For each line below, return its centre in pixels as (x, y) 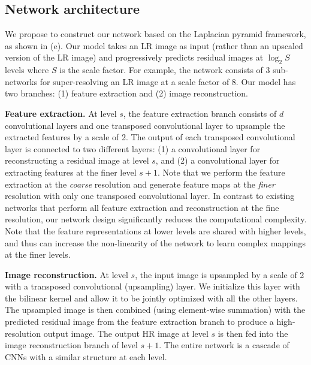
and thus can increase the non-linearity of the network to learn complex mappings (155, 242)
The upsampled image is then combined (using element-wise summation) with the (155, 310)
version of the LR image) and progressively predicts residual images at (134, 57)
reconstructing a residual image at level (77, 160)
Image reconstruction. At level (67, 274)
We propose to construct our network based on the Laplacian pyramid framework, (155, 34)
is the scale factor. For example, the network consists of (161, 70)
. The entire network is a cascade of (224, 345)
